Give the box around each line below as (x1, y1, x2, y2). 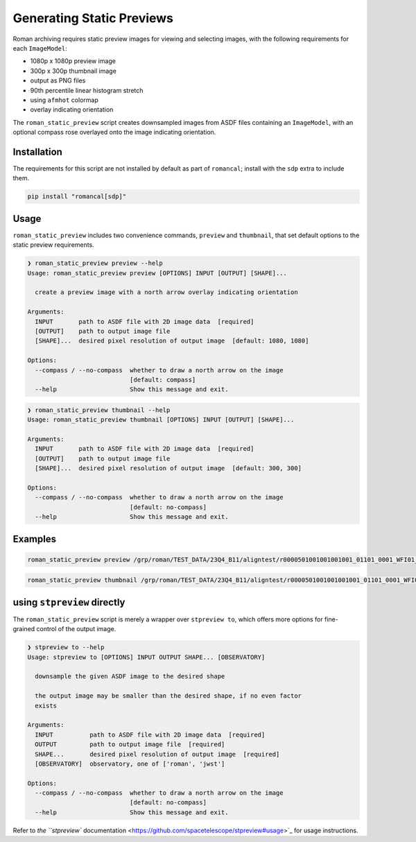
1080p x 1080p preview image (30, 57, 116, 65)
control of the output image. (36, 625, 116, 633)
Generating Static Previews (12, 10, 173, 26)
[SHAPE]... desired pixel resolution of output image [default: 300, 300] (35, 465, 302, 472)
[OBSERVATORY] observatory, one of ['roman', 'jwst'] (35, 759, 225, 768)
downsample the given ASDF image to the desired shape (35, 673, 225, 680)
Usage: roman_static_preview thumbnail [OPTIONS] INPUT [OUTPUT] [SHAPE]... (27, 416, 295, 424)
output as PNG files (30, 76, 86, 85)
